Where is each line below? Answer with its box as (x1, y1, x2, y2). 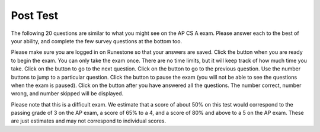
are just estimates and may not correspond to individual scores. (11, 117, 167, 124)
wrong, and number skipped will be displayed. (11, 90, 124, 97)
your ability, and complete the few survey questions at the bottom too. (11, 37, 183, 44)
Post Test (11, 9, 59, 22)
